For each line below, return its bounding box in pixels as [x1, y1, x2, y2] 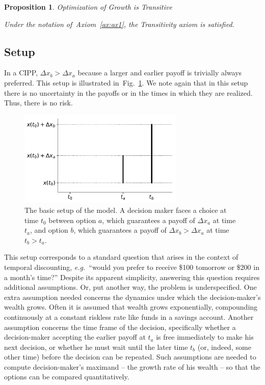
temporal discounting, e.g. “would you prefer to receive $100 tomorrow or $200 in [4, 261, 259, 272]
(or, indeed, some [197, 341, 251, 352]
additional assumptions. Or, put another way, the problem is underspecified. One [4, 282, 257, 292]
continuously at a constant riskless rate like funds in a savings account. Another [4, 311, 254, 322]
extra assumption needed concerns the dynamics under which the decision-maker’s [4, 291, 261, 302]
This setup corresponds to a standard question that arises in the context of [4, 252, 238, 262]
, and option [30, 225, 68, 235]
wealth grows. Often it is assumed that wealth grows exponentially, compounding [4, 301, 258, 312]
